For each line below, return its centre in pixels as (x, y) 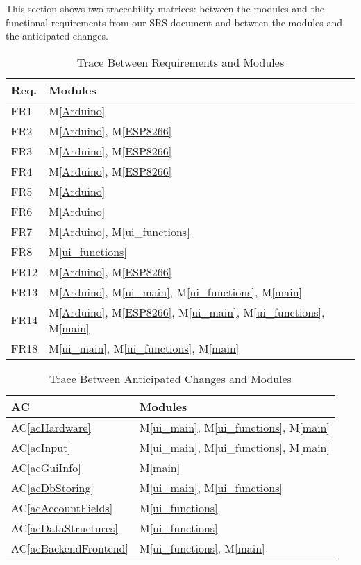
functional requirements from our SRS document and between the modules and (174, 22)
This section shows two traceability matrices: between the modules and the (165, 8)
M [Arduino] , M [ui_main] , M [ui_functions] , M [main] (175, 292)
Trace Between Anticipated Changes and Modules (170, 378)
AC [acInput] (41, 447)
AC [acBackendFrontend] (70, 548)
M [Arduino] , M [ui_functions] (119, 231)
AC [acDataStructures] (65, 528)
